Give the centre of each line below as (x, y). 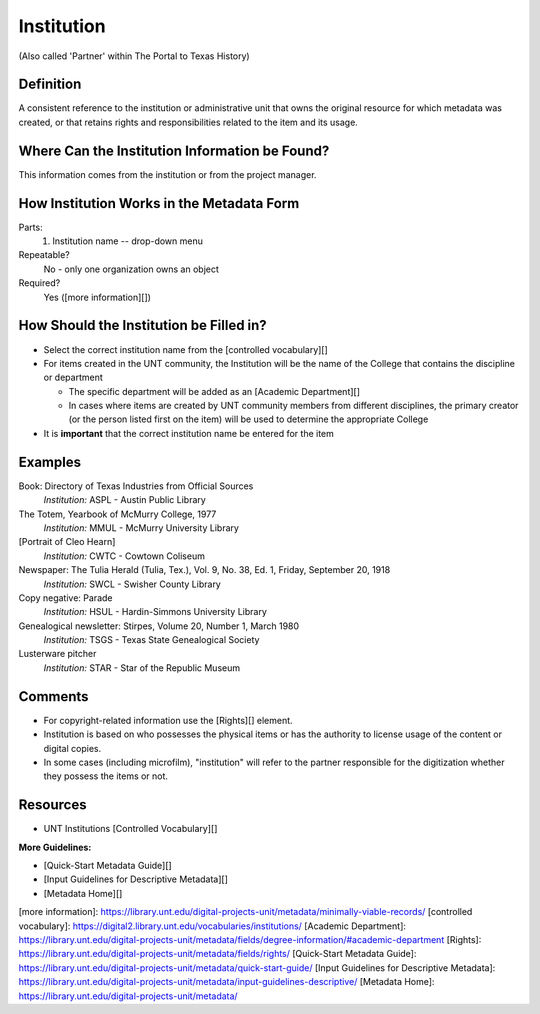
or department (73, 377)
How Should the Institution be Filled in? (142, 325)
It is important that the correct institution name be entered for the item (189, 433)
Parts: (31, 227)
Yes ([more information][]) (97, 297)
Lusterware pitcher (57, 654)
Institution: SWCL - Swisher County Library (132, 584)
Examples (50, 461)
